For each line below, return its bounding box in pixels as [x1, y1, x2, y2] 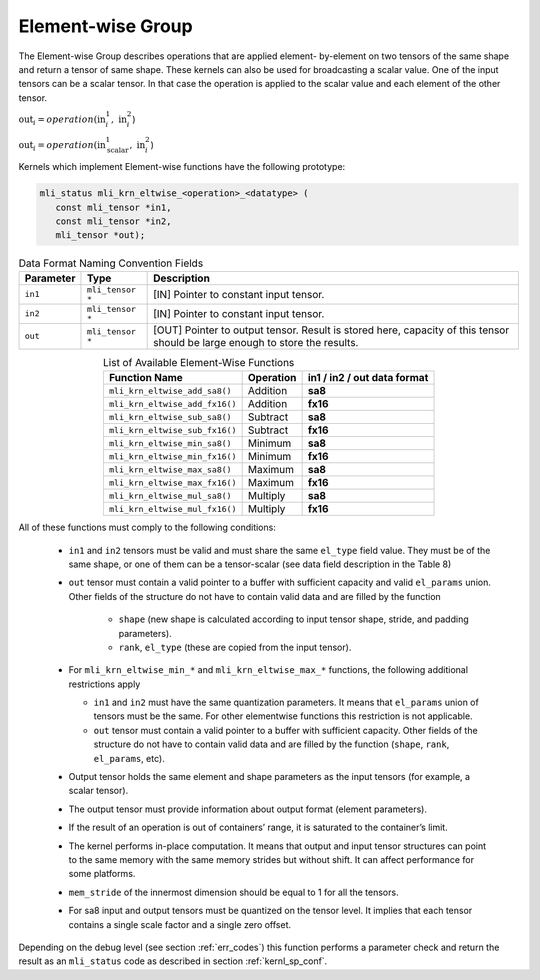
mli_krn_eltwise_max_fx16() [108, 477, 237, 488]
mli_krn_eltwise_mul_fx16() [108, 503, 237, 514]
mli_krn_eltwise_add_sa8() [108, 385, 232, 396]
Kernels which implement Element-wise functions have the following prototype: [18, 161, 346, 173]
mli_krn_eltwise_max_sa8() [108, 464, 232, 475]
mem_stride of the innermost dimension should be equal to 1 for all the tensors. [68, 886, 399, 898]
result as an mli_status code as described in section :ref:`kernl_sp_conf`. [18, 955, 328, 967]
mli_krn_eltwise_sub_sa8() [108, 411, 232, 422]
